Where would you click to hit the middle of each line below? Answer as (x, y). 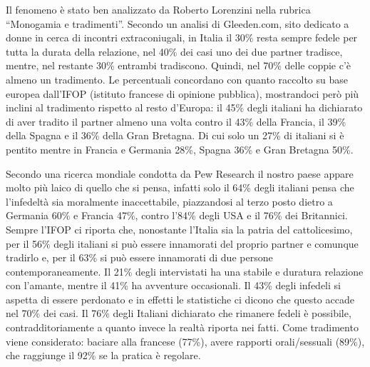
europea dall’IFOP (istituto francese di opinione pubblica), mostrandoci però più (183, 93)
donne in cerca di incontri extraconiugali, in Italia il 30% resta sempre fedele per (182, 37)
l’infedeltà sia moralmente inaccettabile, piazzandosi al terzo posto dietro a (169, 201)
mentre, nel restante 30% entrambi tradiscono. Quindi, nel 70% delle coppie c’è (179, 65)
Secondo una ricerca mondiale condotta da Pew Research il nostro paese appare (180, 173)
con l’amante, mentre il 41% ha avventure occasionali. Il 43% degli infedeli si (173, 285)
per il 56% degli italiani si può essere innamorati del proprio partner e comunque (182, 243)
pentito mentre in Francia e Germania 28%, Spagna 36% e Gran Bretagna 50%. (180, 149)
